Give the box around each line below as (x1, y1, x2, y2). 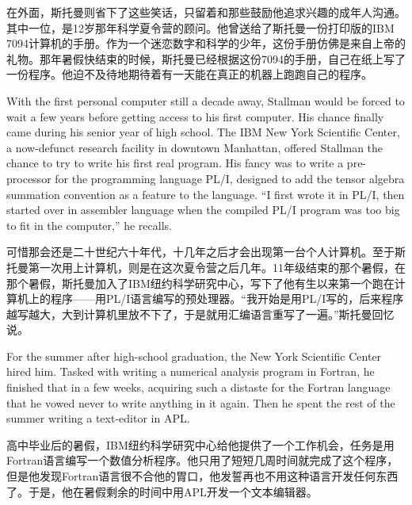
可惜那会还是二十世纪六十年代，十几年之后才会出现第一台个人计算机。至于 (6, 243, 395, 260)
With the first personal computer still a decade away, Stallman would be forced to (6, 92, 405, 109)
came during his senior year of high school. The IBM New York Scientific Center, (6, 124, 400, 140)
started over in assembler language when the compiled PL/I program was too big (6, 201, 400, 218)
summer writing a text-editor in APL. (6, 410, 190, 427)
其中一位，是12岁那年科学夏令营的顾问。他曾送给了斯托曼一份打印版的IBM (6, 19, 395, 36)
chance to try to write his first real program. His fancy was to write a (6, 155, 344, 171)
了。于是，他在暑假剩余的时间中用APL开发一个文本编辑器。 (6, 483, 318, 499)
